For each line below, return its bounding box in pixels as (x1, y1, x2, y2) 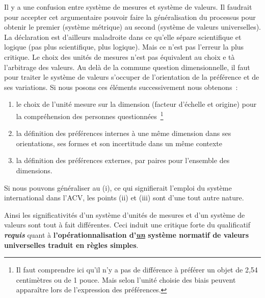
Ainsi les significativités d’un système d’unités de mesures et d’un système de (4, 209, 245, 220)
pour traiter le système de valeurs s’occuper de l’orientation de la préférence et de (4, 72, 259, 82)
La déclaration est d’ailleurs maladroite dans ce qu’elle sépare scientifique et (4, 31, 242, 42)
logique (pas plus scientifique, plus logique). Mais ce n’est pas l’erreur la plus (4, 41, 244, 52)
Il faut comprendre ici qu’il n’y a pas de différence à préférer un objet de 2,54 (16, 264, 258, 275)
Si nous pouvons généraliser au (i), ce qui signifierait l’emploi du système (4, 182, 232, 193)
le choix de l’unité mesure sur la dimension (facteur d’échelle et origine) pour (16, 99, 257, 109)
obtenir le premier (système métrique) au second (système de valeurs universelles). (4, 21, 261, 32)
